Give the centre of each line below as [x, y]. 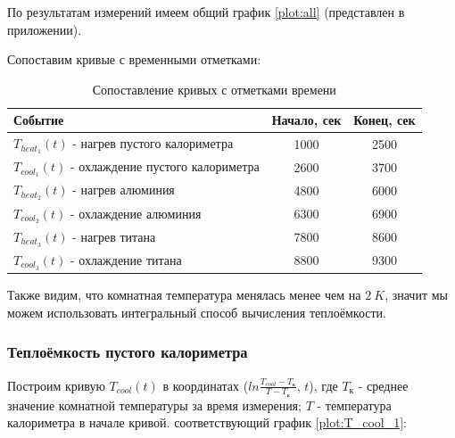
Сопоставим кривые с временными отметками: [134, 59]
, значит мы [416, 295]
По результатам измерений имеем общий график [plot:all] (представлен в [206, 12]
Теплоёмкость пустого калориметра [128, 352]
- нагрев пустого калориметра [153, 143]
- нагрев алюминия [124, 190]
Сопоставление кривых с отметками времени [214, 89]
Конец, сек [385, 120]
